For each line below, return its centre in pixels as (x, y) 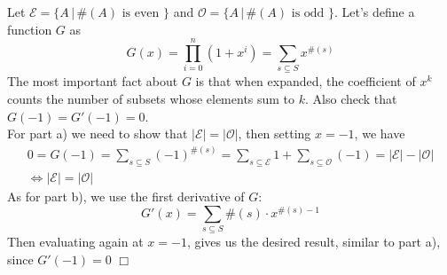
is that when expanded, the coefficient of (306, 81)
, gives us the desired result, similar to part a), (314, 241)
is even (141, 13)
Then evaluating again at (75, 241)
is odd (308, 13)
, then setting (274, 134)
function (30, 29)
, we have (380, 134)
